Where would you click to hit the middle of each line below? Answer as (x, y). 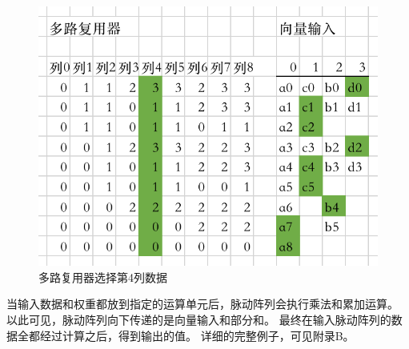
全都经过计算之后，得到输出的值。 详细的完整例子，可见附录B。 (186, 335)
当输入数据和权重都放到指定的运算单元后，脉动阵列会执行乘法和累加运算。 (202, 304)
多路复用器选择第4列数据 (103, 277)
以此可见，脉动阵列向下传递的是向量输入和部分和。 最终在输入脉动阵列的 (199, 320)
